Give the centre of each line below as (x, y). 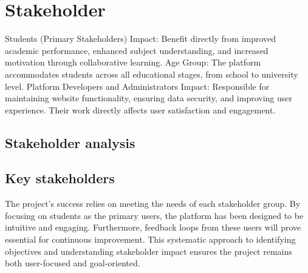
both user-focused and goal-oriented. (73, 263)
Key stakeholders (60, 178)
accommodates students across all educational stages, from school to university (152, 74)
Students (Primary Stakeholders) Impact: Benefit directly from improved (141, 39)
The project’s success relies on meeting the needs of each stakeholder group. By (153, 204)
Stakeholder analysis (70, 142)
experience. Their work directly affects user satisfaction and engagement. (140, 110)
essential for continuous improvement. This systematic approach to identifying (150, 239)
